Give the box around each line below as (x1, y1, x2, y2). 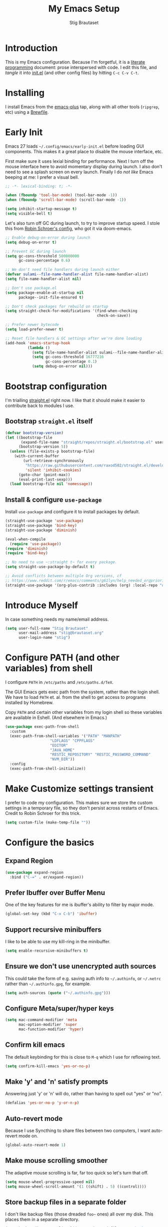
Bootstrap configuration (5, 381, 107, 392)
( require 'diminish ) (5, 546, 48, 551)
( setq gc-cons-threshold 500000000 (5, 253, 79, 258)
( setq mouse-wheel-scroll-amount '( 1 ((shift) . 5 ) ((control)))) (5, 1184, 146, 1189)
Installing (5, 87, 45, 98)
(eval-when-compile (5, 537, 46, 542)
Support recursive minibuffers (5, 925, 101, 934)
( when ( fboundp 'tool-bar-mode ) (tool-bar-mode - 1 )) (5, 193, 117, 198)
